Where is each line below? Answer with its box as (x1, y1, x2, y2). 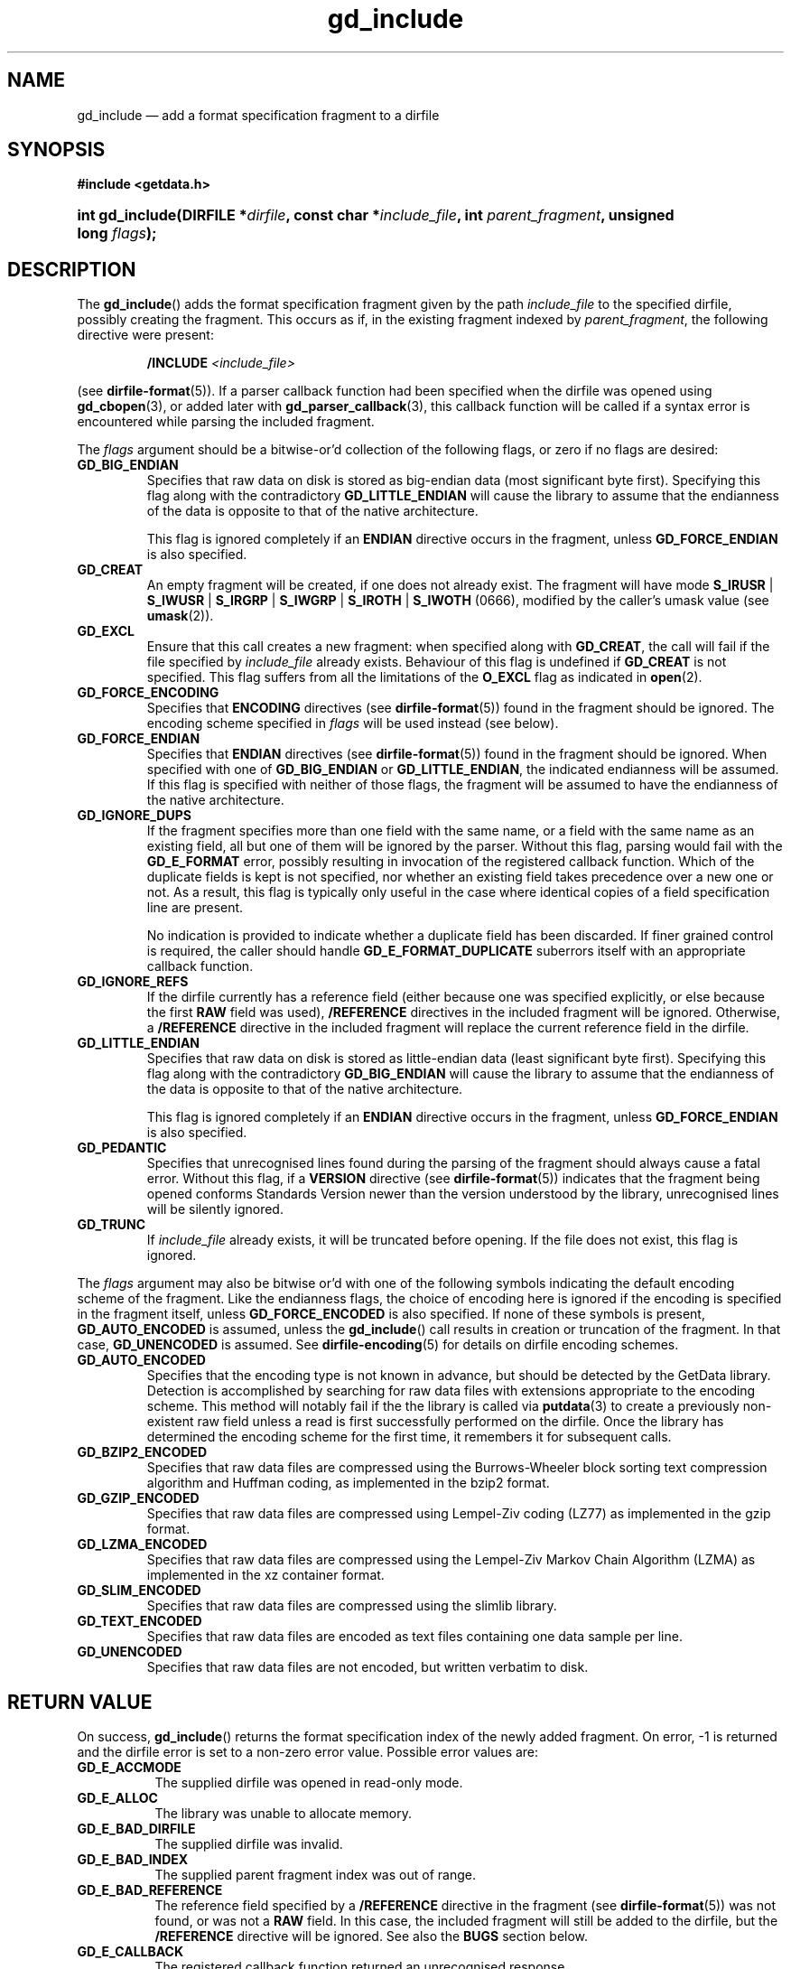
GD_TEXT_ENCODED (77, 1613, 202, 1629)
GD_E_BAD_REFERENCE (77, 1882, 223, 1899)
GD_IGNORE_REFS (77, 974, 189, 990)
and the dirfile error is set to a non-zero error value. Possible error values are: (77, 1744, 539, 1760)
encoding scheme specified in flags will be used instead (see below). (146, 715, 559, 732)
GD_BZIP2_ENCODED (77, 1444, 208, 1460)
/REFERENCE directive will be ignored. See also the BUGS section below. (154, 1928, 589, 1945)
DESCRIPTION (7, 257, 136, 281)
